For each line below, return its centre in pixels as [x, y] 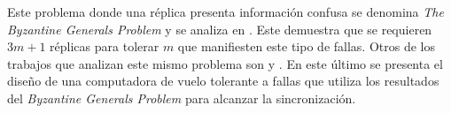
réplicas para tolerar [105, 46]
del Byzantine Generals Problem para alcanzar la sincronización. [182, 98]
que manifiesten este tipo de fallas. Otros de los [306, 46]
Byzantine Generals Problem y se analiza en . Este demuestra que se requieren [220, 29]
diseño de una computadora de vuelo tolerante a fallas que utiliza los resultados [223, 81]
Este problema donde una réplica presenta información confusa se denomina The [225, 11]
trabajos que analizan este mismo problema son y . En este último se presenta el [225, 63]
